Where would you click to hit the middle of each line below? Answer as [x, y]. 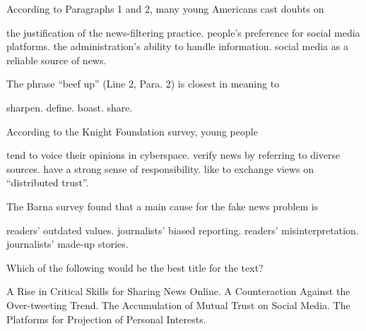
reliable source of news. [57, 60]
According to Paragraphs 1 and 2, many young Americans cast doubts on [165, 8]
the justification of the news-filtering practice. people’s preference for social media [183, 32]
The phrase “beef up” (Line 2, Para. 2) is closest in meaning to [143, 84]
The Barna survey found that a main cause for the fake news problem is [163, 206]
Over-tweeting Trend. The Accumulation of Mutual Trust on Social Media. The [178, 305]
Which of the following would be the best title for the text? [135, 267]
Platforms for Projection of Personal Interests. [106, 319]
